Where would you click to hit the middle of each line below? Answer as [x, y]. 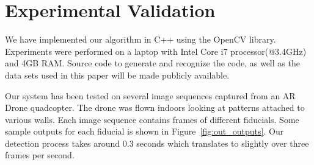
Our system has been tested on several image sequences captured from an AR [150, 95]
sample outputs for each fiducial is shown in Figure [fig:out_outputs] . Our [144, 131]
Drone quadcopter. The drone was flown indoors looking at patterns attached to [155, 107]
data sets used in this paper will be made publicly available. [117, 75]
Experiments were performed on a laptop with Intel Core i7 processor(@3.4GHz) [156, 51]
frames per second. [40, 155]
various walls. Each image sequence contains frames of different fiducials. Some [152, 119]
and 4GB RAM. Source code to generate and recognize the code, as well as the [152, 63]
